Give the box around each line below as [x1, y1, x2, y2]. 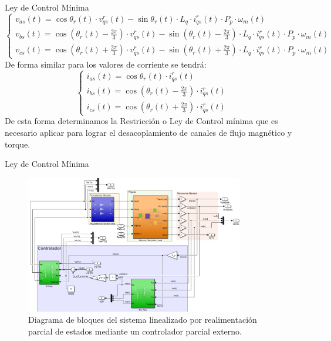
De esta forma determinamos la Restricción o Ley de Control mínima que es [5, 115, 278, 127]
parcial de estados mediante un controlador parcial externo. [28, 325, 242, 337]
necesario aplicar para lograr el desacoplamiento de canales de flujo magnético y [5, 126, 292, 138]
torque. [5, 138, 31, 150]
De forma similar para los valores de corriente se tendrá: [5, 58, 207, 70]
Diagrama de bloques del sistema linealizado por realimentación [28, 313, 257, 326]
